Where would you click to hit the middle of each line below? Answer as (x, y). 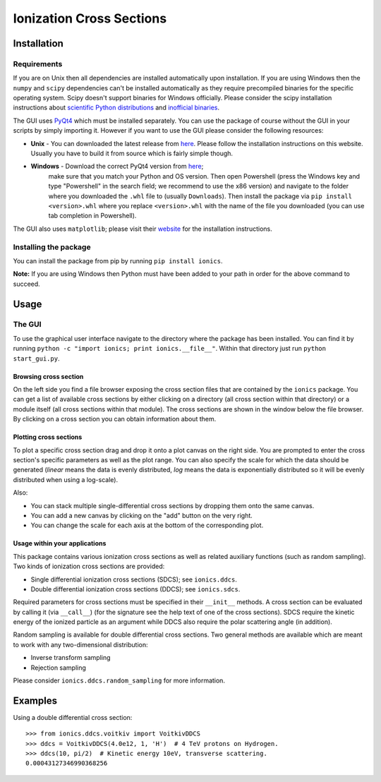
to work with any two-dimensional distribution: (80, 644)
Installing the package (52, 247)
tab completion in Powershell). (92, 216)
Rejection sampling (58, 668)
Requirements (38, 64)
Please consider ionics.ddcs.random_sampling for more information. (119, 680)
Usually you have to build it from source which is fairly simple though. (132, 154)
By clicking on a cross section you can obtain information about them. (115, 419)
